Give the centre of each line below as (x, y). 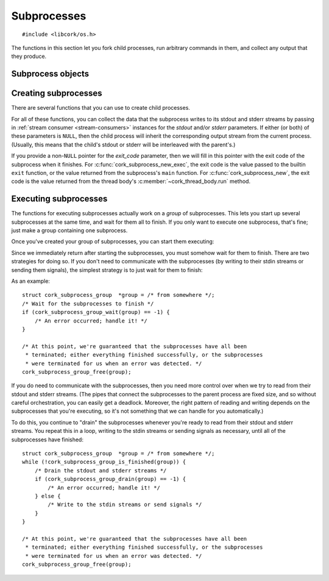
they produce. (29, 56)
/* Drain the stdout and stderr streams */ (101, 470)
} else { (48, 496)
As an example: (30, 281)
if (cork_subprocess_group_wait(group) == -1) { (96, 312)
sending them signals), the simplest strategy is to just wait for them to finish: (107, 270)
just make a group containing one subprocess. (69, 230)
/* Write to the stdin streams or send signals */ (125, 505)
